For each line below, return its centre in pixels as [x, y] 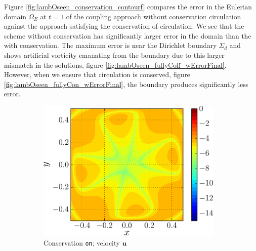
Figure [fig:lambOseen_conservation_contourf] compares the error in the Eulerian [128, 6]
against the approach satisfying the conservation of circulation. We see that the [124, 26]
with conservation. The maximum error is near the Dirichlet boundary [110, 45]
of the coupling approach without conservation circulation [153, 16]
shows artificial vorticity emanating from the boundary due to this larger [114, 55]
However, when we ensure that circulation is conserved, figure [97, 74]
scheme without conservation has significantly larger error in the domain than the [128, 35]
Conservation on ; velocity [82, 243]
